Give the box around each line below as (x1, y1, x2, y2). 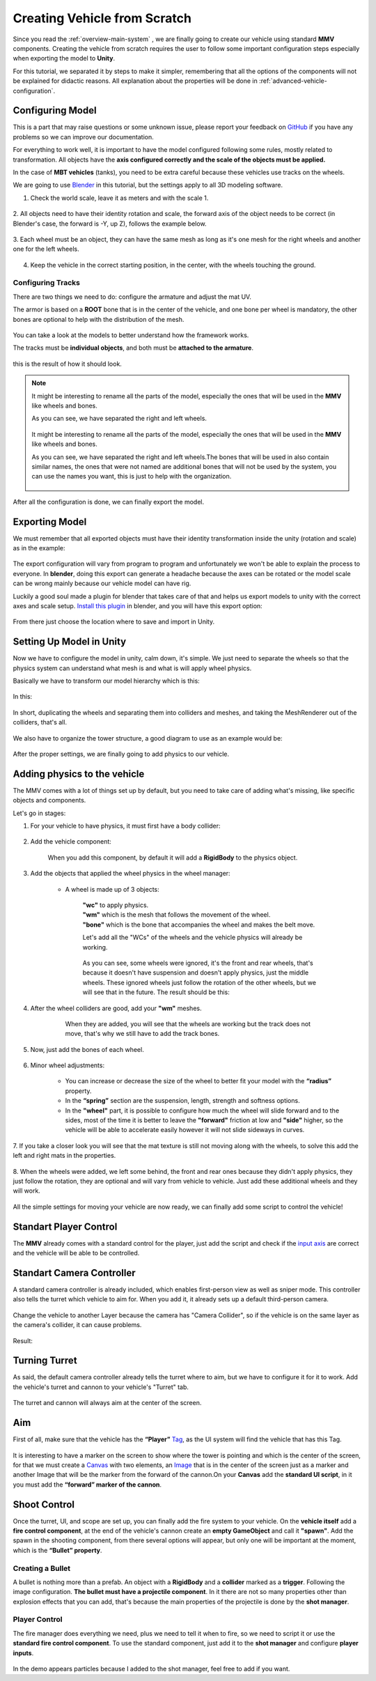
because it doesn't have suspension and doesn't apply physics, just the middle (82, 968, 309, 977)
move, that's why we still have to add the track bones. (65, 1030, 220, 1038)
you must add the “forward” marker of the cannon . (13, 1480, 162, 1489)
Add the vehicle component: (30, 837, 111, 846)
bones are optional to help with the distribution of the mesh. (13, 315, 185, 323)
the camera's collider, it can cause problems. (13, 1321, 142, 1329)
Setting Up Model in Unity (13, 636, 127, 648)
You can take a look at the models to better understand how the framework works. (13, 331, 249, 339)
